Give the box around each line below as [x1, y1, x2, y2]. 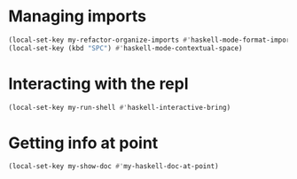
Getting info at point [8, 133, 159, 152]
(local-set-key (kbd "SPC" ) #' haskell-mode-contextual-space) [8, 43, 243, 52]
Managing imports [8, 6, 147, 27]
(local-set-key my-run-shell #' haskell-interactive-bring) [8, 103, 231, 112]
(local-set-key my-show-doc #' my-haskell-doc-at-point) [8, 162, 219, 171]
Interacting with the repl [8, 74, 189, 94]
